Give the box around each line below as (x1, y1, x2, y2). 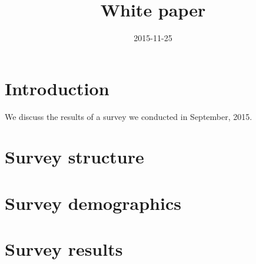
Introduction (5, 76, 109, 100)
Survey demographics (5, 191, 181, 215)
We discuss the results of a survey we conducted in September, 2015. (5, 110, 252, 122)
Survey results (5, 237, 123, 261)
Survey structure (5, 145, 144, 169)
